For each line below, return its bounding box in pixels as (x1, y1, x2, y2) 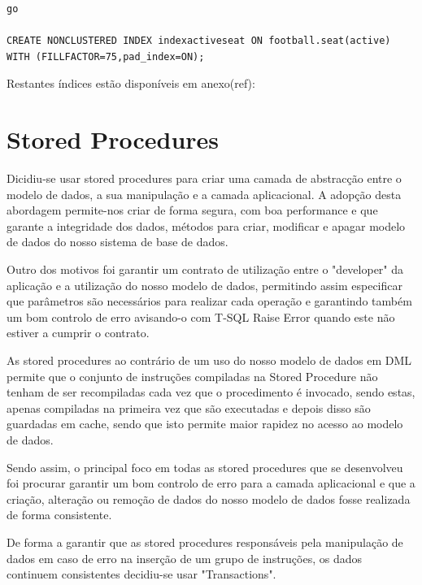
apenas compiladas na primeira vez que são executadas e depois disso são (7, 399, 371, 416)
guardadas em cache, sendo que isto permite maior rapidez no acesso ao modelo (7, 415, 403, 432)
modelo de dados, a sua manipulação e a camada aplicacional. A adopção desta (7, 185, 402, 202)
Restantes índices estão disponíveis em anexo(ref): (7, 75, 255, 92)
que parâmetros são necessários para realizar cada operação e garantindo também (7, 292, 412, 310)
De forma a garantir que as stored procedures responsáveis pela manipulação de (7, 533, 403, 550)
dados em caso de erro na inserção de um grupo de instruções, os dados (7, 549, 363, 566)
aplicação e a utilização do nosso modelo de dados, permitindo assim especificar (7, 276, 403, 293)
